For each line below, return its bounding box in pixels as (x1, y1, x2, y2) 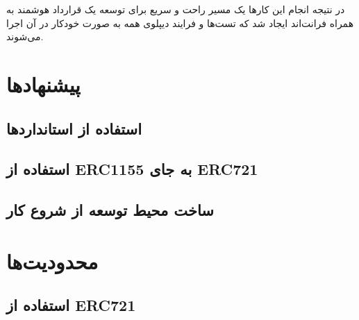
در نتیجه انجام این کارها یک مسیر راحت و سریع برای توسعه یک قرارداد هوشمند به (6, 2, 345, 16)
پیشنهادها (6, 69, 81, 98)
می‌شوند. (6, 29, 44, 44)
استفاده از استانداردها (6, 117, 142, 139)
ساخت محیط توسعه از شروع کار (6, 199, 214, 221)
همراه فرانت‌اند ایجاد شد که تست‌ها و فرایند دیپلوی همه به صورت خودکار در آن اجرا (6, 15, 354, 30)
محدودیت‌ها (6, 246, 99, 275)
